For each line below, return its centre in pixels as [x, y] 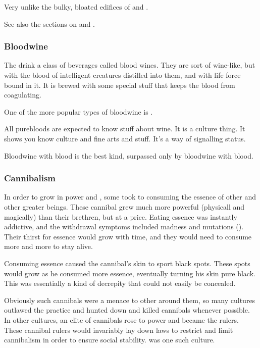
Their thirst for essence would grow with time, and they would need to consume [128, 236]
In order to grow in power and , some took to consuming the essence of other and [130, 197]
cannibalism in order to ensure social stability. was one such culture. [110, 340]
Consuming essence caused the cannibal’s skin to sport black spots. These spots [127, 263]
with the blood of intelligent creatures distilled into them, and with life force [122, 75]
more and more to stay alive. [48, 246]
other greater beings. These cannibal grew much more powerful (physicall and [124, 206]
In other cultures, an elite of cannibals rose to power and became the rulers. [121, 319]
